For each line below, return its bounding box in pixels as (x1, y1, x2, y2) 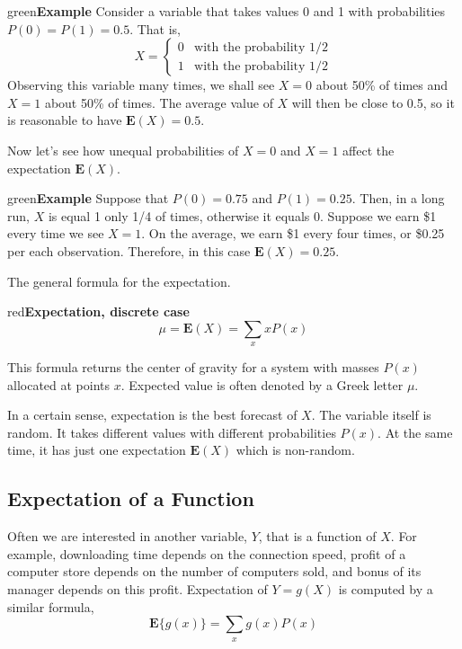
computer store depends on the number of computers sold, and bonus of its (7, 562, 422, 581)
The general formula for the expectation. (7, 271, 231, 290)
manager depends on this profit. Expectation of (7, 580, 268, 599)
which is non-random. (235, 440, 355, 459)
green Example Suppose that (7, 189, 169, 208)
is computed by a (338, 580, 433, 599)
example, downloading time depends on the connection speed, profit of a (7, 544, 406, 563)
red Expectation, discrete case (7, 302, 190, 321)
